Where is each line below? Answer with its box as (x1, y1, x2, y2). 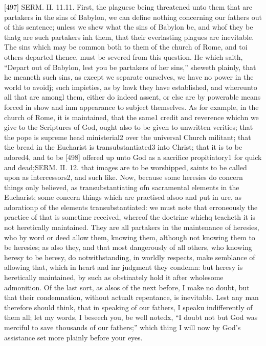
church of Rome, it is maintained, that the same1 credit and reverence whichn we (4, 111, 259, 122)
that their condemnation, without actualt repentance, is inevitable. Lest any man (4, 292, 259, 303)
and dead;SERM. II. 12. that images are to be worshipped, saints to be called (4, 162, 247, 172)
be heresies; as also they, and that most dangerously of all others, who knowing (4, 242, 252, 252)
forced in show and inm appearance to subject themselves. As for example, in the (4, 101, 259, 112)
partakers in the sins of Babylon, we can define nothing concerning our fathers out (4, 11, 262, 22)
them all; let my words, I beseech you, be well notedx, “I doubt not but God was (4, 312, 258, 322)
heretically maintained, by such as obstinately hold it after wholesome (4, 272, 224, 283)
